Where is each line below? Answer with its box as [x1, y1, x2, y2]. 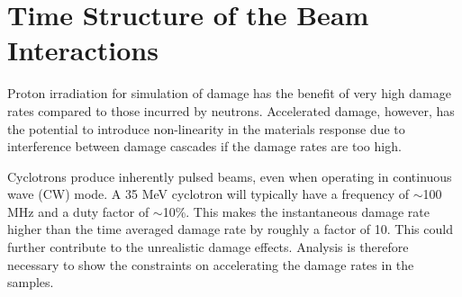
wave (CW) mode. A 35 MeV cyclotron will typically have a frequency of [7, 184, 410, 203]
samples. [7, 273, 54, 292]
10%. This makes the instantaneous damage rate [162, 202, 430, 220]
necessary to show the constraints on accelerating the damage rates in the [7, 255, 414, 274]
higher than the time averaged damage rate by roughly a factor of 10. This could [7, 220, 453, 238]
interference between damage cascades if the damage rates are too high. [7, 137, 402, 156]
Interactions [7, 31, 159, 68]
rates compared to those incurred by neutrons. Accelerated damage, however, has [7, 101, 455, 120]
